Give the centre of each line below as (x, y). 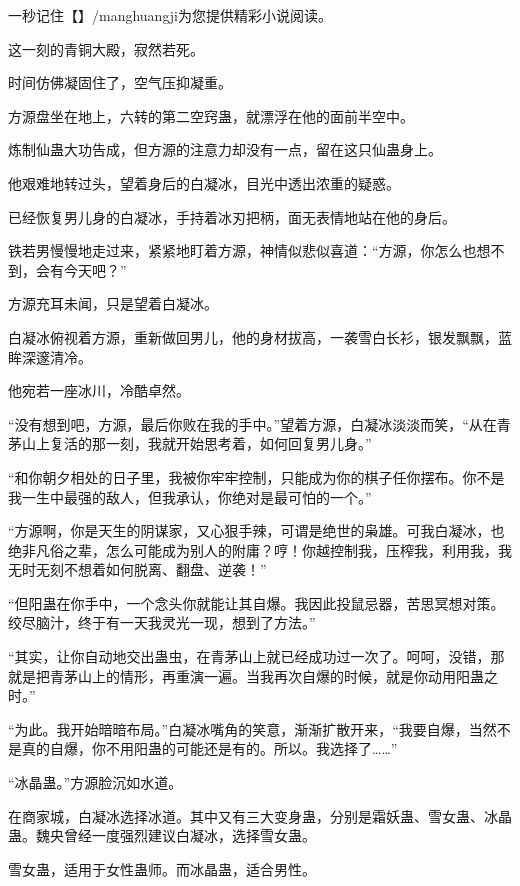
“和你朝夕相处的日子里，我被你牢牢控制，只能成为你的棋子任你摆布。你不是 (256, 476)
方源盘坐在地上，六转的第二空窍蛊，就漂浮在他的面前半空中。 (211, 115)
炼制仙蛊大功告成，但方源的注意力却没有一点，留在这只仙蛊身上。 (225, 149)
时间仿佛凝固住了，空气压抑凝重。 (120, 82)
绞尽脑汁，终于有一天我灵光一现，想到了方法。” (162, 622)
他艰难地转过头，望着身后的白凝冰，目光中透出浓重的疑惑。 (204, 182)
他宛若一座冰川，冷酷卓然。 (99, 390)
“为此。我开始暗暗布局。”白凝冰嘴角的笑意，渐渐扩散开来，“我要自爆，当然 (252, 728)
